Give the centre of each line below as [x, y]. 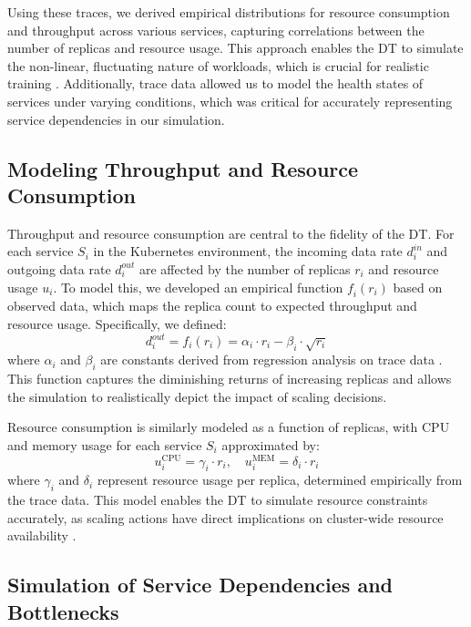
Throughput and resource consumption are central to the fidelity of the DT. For [231, 233]
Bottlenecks [63, 611]
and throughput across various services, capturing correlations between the [216, 30]
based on [418, 287]
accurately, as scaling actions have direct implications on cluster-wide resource [225, 517]
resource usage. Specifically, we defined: [117, 323]
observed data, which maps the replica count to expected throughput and [212, 306]
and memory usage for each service [105, 444]
